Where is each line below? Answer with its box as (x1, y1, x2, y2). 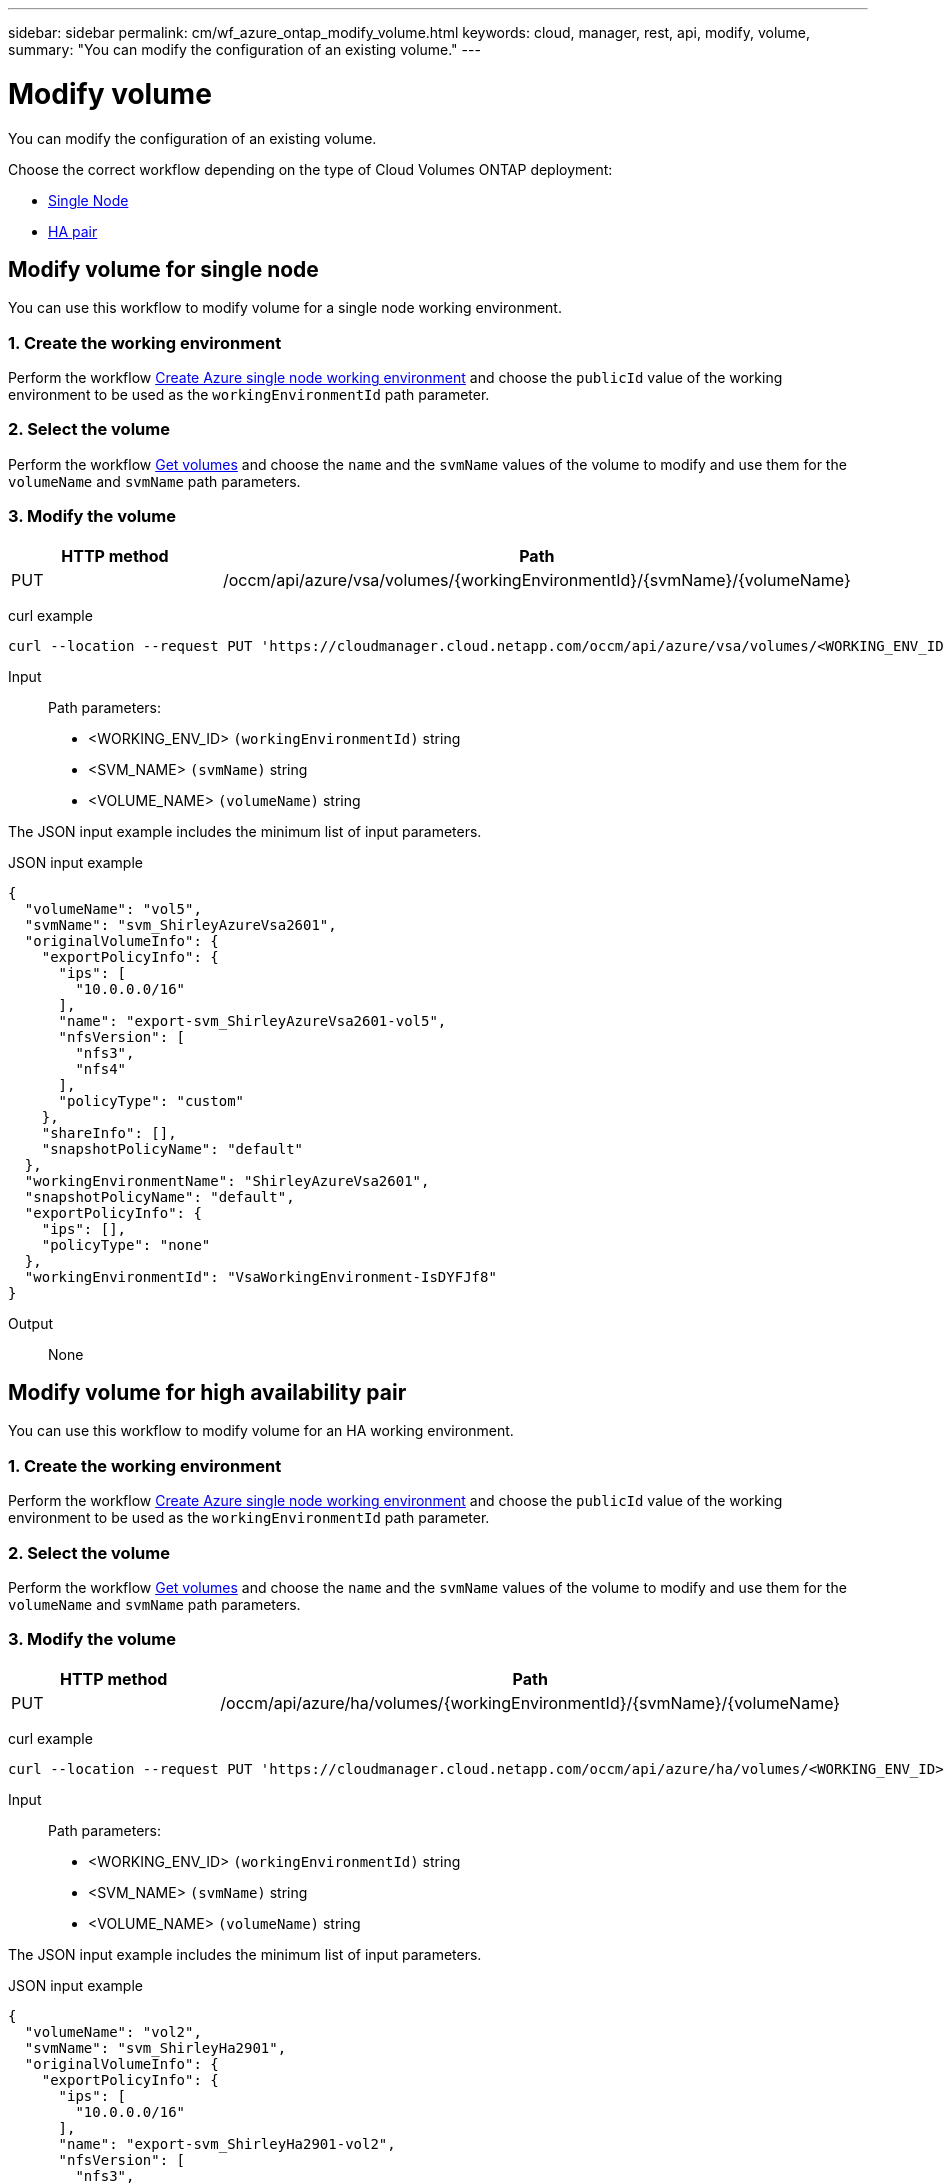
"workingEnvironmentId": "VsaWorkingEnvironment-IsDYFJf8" (24, 1268, 497, 1285)
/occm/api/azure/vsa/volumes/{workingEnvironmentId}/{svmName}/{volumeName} (222, 569, 851, 590)
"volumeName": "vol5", (24, 900, 202, 917)
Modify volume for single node (8, 256, 319, 282)
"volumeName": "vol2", (24, 2023, 202, 2040)
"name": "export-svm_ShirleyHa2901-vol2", (58, 2135, 396, 2152)
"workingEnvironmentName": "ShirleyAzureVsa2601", (24, 1172, 430, 1189)
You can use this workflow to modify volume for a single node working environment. (8, 299, 562, 317)
